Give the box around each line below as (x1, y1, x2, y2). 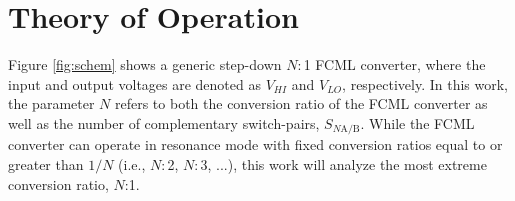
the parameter (8, 93, 95, 114)
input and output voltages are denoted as (8, 73, 261, 94)
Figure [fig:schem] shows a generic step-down (8, 54, 282, 75)
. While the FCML (360, 112, 475, 133)
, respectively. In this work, (342, 73, 508, 94)
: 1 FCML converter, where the (297, 54, 486, 75)
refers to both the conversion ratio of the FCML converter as (114, 93, 488, 114)
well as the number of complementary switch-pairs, (8, 112, 320, 133)
